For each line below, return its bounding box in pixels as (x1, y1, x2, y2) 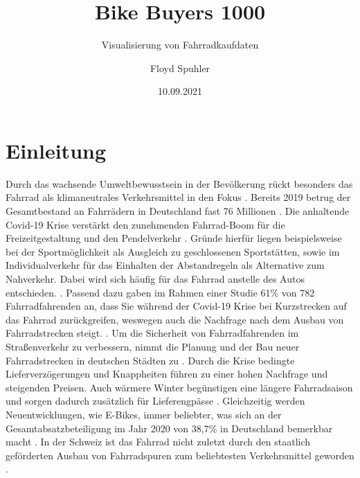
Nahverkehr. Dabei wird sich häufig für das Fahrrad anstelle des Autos (6, 272, 305, 285)
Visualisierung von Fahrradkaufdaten (101, 37, 259, 52)
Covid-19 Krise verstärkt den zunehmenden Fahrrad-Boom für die (6, 217, 285, 231)
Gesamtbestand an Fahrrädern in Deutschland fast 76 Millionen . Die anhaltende (6, 204, 350, 218)
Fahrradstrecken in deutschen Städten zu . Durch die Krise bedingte (6, 353, 295, 367)
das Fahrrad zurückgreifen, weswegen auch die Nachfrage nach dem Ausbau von (6, 312, 344, 326)
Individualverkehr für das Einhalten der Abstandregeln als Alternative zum (6, 258, 325, 272)
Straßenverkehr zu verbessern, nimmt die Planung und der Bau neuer (6, 339, 300, 353)
